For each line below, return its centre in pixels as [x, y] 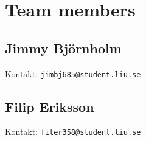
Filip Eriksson [50, 106]
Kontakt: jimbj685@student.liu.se [73, 73]
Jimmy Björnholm [63, 48]
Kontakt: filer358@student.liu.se [73, 132]
